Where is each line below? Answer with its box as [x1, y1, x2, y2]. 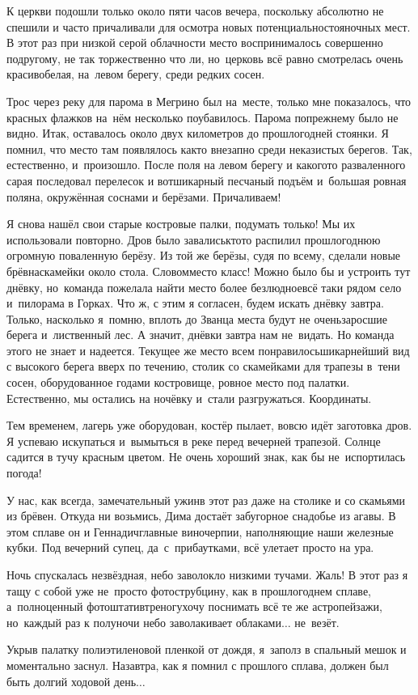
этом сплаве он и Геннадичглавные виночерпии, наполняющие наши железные [6, 523, 394, 540]
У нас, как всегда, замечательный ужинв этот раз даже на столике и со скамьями [6, 491, 406, 508]
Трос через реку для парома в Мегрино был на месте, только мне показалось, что [6, 92, 412, 109]
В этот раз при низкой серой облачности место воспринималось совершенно [6, 34, 383, 51]
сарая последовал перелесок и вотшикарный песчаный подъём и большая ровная [6, 172, 407, 189]
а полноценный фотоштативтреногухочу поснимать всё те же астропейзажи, [6, 598, 382, 615]
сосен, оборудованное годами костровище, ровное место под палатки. [6, 374, 350, 391]
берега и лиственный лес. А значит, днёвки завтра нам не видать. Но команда [6, 326, 395, 343]
